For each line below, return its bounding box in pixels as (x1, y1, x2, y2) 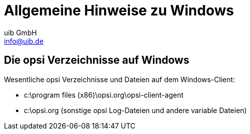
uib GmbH (4, 28, 37, 37)
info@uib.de (4, 36, 44, 45)
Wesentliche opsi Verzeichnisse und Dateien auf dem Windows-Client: (4, 75, 235, 84)
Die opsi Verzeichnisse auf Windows (4, 54, 189, 67)
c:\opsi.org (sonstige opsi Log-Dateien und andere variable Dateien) (24, 106, 247, 115)
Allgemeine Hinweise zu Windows (4, 2, 234, 19)
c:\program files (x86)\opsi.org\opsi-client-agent (24, 90, 184, 99)
